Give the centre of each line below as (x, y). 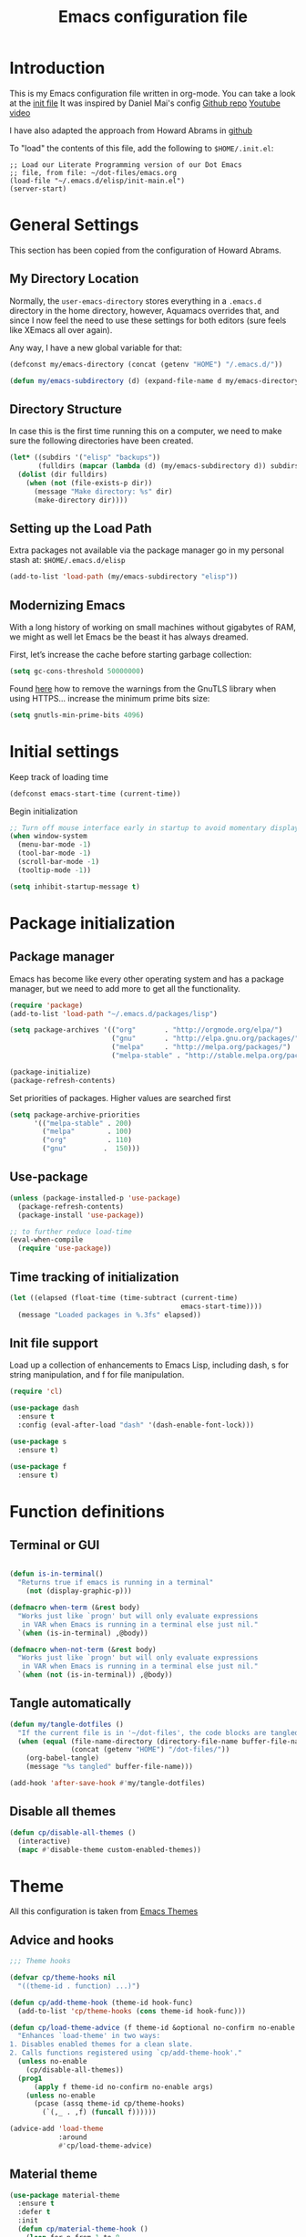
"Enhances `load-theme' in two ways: (89, 2036)
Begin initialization (44, 811)
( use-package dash (44, 1408)
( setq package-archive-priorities (75, 1115)
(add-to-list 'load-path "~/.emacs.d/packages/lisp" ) (114, 1014)
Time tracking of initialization (94, 1277)
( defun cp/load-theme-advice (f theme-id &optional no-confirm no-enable (153, 2027)
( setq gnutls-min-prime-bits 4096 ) (77, 715)
